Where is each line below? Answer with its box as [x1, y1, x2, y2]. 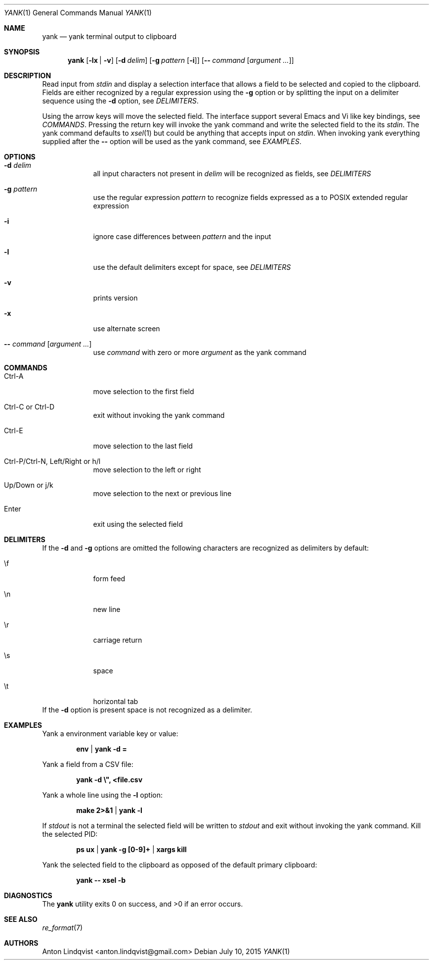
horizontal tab [93, 697, 138, 706]
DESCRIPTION [4, 71, 51, 80]
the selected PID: [42, 830, 98, 838]
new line [93, 605, 121, 613]
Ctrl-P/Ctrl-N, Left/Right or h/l [4, 457, 101, 465]
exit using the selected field [93, 520, 183, 528]
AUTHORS [4, 939, 39, 947]
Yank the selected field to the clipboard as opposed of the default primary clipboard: [42, 861, 317, 869]
